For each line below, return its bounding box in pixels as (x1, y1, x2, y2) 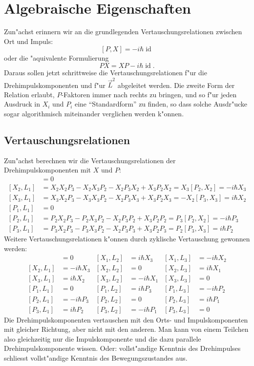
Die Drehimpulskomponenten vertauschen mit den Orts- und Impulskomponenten (4, 314, 248, 324)
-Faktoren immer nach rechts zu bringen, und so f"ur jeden (61, 89, 237, 99)
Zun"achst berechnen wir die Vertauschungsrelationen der (4, 155, 176, 165)
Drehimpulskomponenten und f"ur (4, 80, 106, 90)
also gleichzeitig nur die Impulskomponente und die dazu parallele (4, 333, 201, 344)
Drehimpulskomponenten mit (4, 165, 91, 175)
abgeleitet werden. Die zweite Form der (117, 80, 235, 90)
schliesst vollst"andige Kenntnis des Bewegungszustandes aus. (4, 352, 188, 363)
